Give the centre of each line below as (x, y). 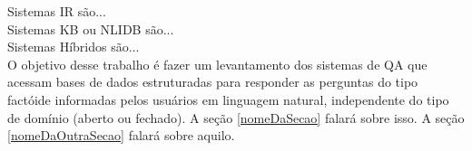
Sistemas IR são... (57, 11)
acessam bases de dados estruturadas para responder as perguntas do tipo (213, 82)
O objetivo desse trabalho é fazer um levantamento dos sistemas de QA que (217, 64)
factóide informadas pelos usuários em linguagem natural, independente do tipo (228, 99)
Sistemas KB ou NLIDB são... (91, 28)
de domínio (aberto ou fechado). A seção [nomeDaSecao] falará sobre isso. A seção (236, 117)
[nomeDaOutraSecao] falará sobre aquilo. (121, 135)
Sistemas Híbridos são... (74, 47)
